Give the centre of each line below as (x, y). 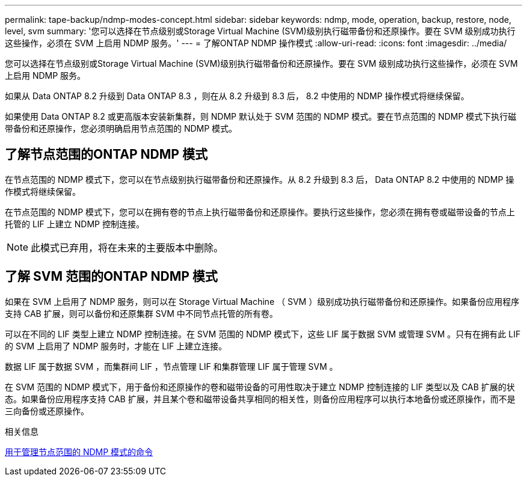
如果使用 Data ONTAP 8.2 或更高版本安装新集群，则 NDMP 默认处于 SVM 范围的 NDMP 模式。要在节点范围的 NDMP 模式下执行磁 (261, 116)
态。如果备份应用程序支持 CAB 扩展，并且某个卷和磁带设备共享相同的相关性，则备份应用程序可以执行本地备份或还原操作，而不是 (260, 399)
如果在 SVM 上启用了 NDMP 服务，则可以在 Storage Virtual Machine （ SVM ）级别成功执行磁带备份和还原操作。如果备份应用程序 (262, 301)
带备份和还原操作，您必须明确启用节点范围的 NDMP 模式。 (121, 128)
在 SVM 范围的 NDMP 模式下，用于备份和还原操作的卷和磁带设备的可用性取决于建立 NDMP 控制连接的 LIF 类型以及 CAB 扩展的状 (260, 387)
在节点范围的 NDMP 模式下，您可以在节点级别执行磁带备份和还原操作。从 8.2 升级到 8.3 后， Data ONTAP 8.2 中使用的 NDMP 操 (260, 179)
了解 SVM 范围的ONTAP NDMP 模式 (111, 277)
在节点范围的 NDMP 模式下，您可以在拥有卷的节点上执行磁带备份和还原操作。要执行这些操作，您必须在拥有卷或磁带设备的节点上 (260, 212)
